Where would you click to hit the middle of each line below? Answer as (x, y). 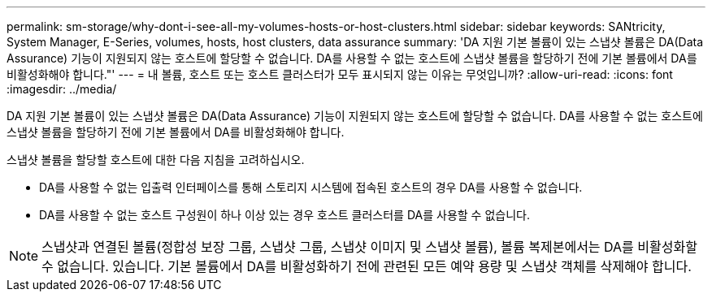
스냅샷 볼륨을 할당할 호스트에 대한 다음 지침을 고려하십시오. (156, 160)
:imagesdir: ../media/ (62, 89)
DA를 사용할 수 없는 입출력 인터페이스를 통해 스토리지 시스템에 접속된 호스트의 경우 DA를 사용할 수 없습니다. (311, 187)
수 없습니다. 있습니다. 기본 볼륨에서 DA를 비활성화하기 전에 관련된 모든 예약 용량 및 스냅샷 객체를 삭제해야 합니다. (367, 266)
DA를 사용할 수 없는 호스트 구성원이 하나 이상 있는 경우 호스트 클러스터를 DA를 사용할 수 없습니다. (284, 215)
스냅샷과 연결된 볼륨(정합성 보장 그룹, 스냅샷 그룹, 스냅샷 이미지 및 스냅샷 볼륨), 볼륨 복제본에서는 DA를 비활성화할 (369, 247)
